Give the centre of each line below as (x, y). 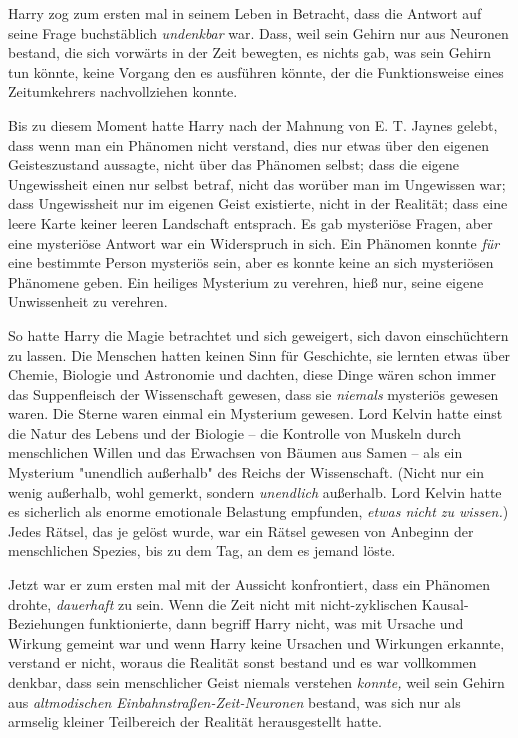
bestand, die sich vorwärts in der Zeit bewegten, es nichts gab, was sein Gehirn (249, 52)
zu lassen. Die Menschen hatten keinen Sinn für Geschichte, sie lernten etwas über (259, 354)
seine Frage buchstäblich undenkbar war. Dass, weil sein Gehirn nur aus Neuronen (258, 32)
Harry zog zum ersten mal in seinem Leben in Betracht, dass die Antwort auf (245, 13)
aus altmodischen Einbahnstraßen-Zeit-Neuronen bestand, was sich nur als (234, 701)
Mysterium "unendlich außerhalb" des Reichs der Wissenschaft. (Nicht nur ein (246, 472)
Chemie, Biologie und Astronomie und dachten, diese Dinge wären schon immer (252, 374)
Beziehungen (46, 623)
